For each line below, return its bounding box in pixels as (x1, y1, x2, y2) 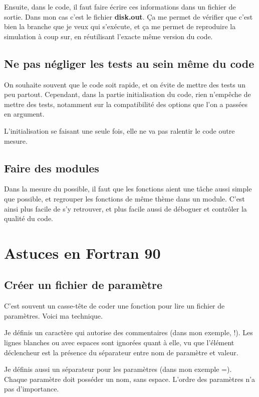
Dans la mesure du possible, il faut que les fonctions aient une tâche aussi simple (4, 183, 252, 194)
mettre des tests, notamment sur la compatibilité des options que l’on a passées (4, 98, 248, 109)
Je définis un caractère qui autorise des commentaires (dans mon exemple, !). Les (4, 327, 253, 338)
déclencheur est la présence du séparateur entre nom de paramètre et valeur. (4, 347, 238, 357)
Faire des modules (4, 160, 99, 175)
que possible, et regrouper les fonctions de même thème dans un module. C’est (4, 193, 245, 204)
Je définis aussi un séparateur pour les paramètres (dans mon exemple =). (4, 364, 232, 374)
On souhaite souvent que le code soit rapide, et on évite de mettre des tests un (4, 79, 245, 89)
